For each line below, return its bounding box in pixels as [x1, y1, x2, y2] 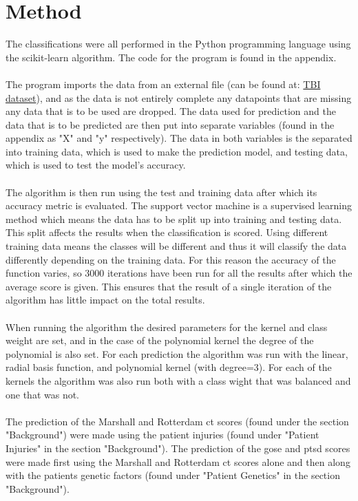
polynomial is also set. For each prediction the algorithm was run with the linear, [6, 346, 348, 361]
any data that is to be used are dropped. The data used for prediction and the [6, 104, 336, 118]
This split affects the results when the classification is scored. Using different [6, 225, 328, 239]
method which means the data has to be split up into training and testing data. [6, 211, 342, 226]
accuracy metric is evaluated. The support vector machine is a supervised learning [6, 198, 352, 213]
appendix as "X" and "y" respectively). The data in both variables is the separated [6, 131, 352, 145]
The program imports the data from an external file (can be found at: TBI [6, 76, 321, 91]
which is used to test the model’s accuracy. [6, 158, 186, 172]
